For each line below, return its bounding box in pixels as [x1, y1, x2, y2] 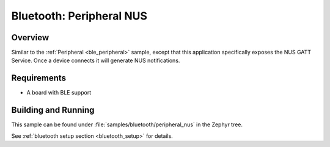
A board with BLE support [26, 89, 92, 96]
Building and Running [11, 105, 95, 115]
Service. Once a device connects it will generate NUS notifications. [11, 57, 180, 64]
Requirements [11, 73, 67, 84]
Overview [11, 32, 50, 43]
